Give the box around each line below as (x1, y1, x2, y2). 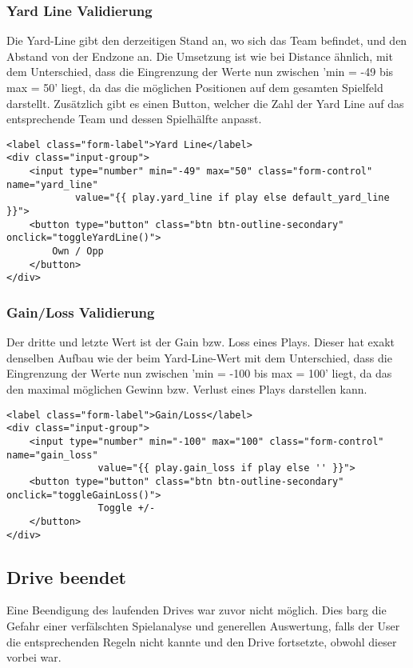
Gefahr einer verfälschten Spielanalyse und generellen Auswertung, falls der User (6, 617, 400, 634)
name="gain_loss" (6, 449, 98, 461)
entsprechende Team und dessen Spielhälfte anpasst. (6, 110, 262, 127)
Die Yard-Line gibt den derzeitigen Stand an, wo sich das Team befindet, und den (6, 32, 407, 49)
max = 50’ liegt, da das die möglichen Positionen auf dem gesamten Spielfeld (6, 79, 383, 95)
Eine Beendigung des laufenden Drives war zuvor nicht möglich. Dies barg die (6, 602, 387, 618)
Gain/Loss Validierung (6, 302, 155, 322)
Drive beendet (6, 564, 126, 589)
